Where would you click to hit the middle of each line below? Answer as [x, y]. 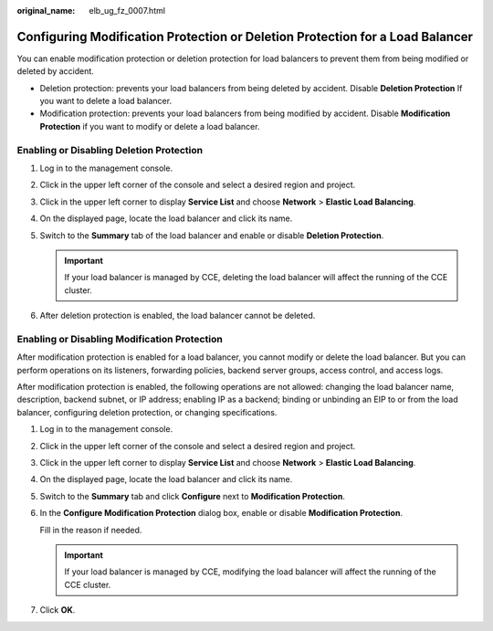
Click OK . [58, 610]
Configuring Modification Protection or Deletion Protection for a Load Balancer [245, 37]
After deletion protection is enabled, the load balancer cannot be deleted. [178, 316]
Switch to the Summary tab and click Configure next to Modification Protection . [193, 496]
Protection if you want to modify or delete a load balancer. [150, 126]
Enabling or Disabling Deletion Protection [110, 150]
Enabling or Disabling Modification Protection [120, 339]
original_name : [46, 11]
